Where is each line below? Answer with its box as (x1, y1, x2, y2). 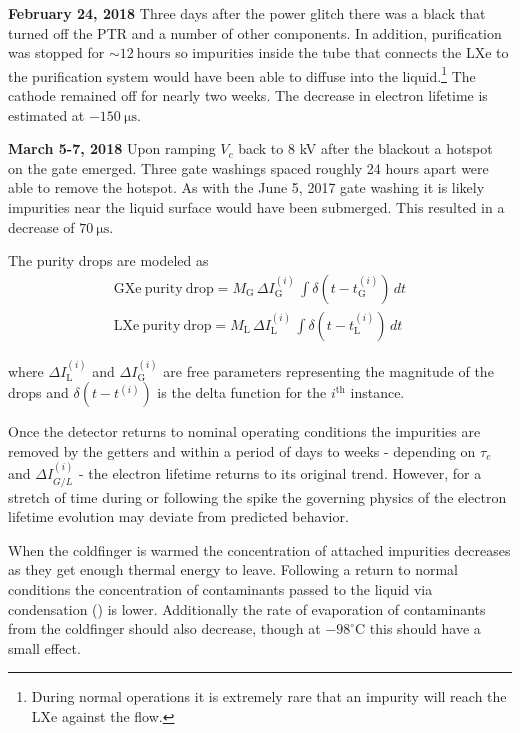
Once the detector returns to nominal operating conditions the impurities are (8, 421, 481, 442)
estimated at (8, 104, 85, 125)
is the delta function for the (157, 382, 327, 403)
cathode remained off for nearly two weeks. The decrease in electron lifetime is (8, 85, 488, 106)
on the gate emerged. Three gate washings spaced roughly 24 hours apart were (8, 157, 489, 178)
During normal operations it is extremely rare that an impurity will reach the (31, 686, 507, 707)
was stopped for (8, 42, 105, 63)
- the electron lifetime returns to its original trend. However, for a (79, 463, 482, 484)
